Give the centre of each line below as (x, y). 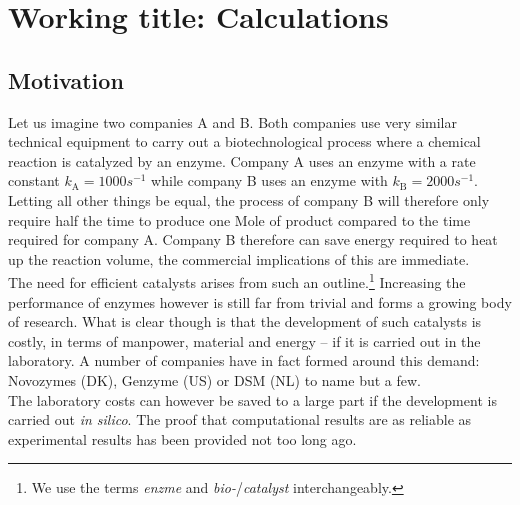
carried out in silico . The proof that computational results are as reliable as (240, 419)
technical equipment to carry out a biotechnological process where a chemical (244, 141)
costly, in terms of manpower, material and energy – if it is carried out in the (244, 340)
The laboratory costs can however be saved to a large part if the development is (252, 399)
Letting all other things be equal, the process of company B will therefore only (249, 199)
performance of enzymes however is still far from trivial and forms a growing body (260, 301)
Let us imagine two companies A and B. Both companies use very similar (232, 121)
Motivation (66, 79)
